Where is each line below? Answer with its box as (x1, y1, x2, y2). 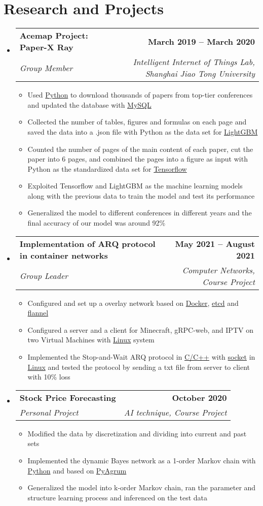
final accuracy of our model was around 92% (27, 217, 166, 228)
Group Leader (19, 270, 68, 282)
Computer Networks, (182, 264, 255, 276)
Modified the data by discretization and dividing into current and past (27, 428, 247, 438)
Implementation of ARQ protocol (19, 237, 156, 249)
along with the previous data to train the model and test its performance (27, 190, 255, 201)
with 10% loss (27, 371, 70, 382)
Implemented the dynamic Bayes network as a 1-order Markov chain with (27, 455, 256, 465)
